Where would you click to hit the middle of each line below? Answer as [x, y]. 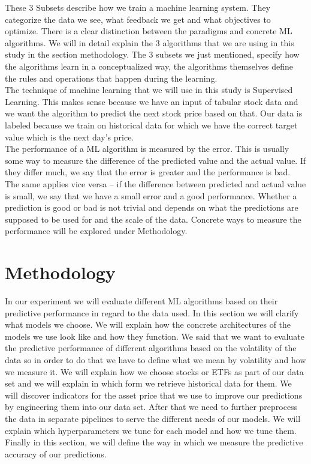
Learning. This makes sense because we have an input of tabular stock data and [152, 101]
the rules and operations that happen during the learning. [111, 78]
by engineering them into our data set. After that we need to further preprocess [151, 407]
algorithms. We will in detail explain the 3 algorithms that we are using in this [150, 42]
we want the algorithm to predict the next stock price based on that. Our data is [154, 113]
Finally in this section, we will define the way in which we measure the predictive [154, 442]
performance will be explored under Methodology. [96, 231]
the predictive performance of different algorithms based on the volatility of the [151, 348]
